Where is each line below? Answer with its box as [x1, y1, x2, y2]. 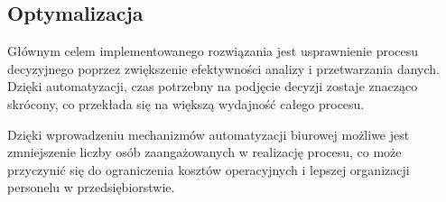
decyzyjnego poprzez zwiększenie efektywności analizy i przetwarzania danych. [7, 59, 440, 78]
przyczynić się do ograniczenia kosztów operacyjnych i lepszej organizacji [7, 160, 410, 179]
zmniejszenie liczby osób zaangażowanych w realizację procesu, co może [7, 142, 402, 161]
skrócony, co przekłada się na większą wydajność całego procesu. [7, 94, 365, 113]
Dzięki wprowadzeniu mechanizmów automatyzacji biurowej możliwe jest [7, 124, 410, 143]
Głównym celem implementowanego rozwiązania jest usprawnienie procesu [7, 41, 419, 60]
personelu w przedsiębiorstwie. [7, 178, 175, 197]
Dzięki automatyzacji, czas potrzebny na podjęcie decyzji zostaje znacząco [7, 77, 418, 96]
